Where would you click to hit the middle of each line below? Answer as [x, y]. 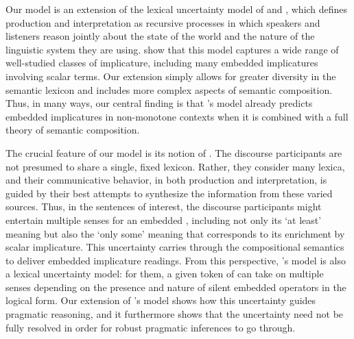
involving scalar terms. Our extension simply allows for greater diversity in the [171, 76]
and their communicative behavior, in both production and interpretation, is [166, 180]
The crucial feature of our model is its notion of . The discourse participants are [174, 152]
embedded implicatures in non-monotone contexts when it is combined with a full [177, 116]
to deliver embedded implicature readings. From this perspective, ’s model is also [176, 260]
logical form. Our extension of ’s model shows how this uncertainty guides [161, 300]
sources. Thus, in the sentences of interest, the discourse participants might [164, 206]
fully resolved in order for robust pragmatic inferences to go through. [151, 327]
